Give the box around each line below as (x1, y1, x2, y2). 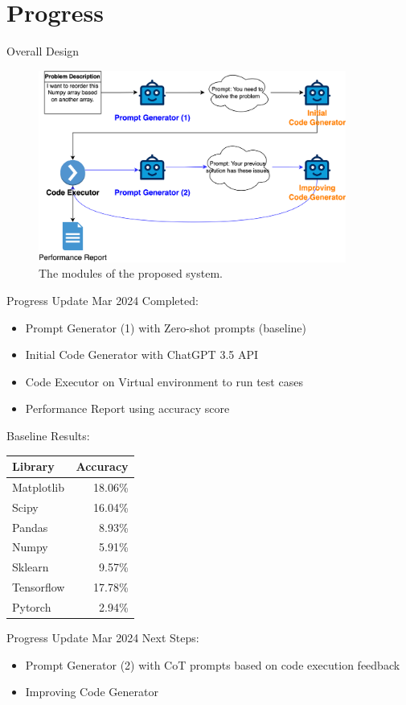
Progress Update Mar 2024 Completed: (6, 292, 199, 309)
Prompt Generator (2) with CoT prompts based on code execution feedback (25, 656, 400, 673)
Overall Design (6, 43, 80, 60)
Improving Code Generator (25, 683, 158, 700)
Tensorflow (12, 579, 65, 596)
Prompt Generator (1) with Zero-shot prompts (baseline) (25, 319, 306, 336)
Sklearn (12, 559, 49, 575)
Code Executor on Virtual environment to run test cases (25, 373, 303, 390)
